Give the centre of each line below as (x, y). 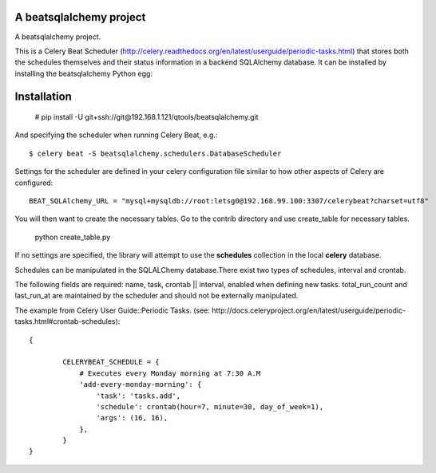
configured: (34, 183)
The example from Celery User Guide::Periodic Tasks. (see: (113, 310)
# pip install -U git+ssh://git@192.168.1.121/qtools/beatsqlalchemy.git (147, 117)
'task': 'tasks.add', (139, 396)
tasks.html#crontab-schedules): (67, 321)
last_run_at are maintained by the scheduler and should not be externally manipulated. (157, 296)
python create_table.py (73, 237)
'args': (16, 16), (132, 418)
